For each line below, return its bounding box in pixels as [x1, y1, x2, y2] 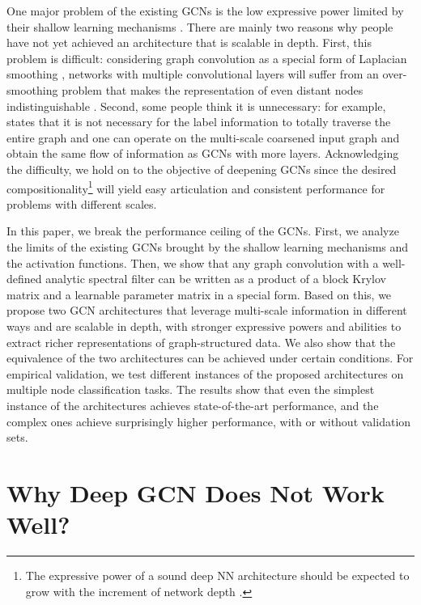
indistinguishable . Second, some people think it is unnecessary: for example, [6, 97, 386, 114]
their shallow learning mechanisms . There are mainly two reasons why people [6, 18, 393, 35]
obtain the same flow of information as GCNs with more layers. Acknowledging [6, 145, 399, 162]
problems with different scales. [6, 195, 157, 212]
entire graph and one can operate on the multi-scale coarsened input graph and [6, 129, 400, 146]
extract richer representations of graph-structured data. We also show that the [6, 333, 396, 350]
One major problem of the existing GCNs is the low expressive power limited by [6, 2, 404, 19]
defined [6, 270, 42, 287]
